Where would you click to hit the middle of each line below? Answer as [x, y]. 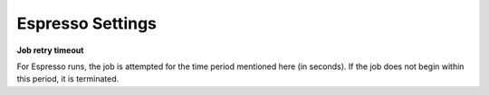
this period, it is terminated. [68, 79]
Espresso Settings [87, 23]
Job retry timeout [50, 50]
